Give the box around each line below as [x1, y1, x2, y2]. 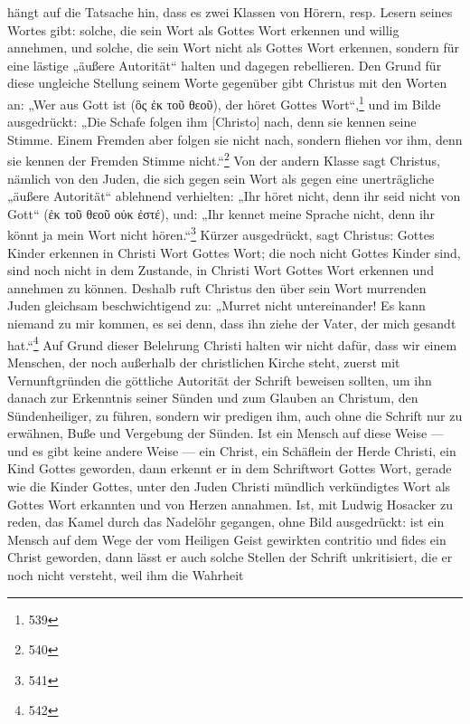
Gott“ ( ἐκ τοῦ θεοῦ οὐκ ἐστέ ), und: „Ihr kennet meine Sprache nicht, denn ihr [7, 204, 436, 223]
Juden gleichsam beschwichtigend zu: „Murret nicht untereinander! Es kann [7, 296, 426, 315]
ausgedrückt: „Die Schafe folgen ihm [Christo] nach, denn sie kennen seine [7, 112, 417, 131]
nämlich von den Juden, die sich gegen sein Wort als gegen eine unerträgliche [7, 168, 435, 187]
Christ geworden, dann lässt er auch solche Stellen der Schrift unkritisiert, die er [7, 548, 453, 567]
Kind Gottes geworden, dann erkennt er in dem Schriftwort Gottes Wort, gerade [7, 459, 452, 478]
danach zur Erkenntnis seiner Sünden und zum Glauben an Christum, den [7, 388, 418, 407]
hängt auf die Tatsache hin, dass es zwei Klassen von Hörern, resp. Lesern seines [7, 3, 453, 21]
